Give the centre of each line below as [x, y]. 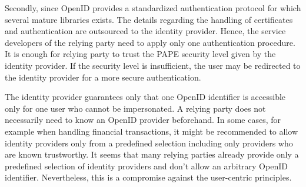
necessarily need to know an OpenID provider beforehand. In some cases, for [143, 120]
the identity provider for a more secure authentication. [103, 77]
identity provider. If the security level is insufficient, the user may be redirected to [153, 65]
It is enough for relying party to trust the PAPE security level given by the [140, 54]
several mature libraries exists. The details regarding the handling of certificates [149, 19]
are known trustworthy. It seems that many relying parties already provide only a [152, 154]
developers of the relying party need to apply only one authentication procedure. [150, 42]
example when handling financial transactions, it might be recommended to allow [152, 131]
